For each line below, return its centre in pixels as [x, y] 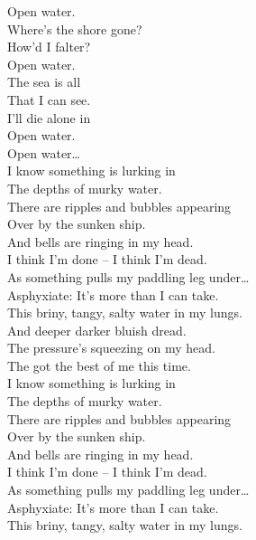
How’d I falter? [49, 47]
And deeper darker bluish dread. [97, 330]
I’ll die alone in [49, 117]
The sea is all [44, 82]
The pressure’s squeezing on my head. [111, 348]
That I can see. [49, 99]
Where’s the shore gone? [75, 28]
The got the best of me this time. [99, 365]
